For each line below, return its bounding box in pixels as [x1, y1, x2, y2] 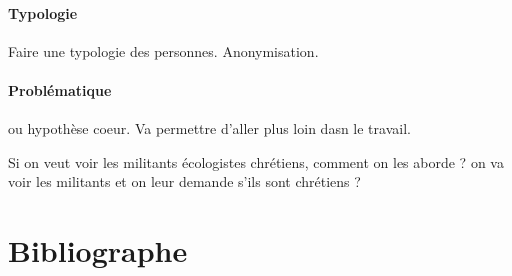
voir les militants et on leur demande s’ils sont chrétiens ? [8, 171, 361, 192]
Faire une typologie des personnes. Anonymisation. [8, 40, 319, 61]
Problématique [8, 79, 112, 100]
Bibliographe [8, 230, 188, 271]
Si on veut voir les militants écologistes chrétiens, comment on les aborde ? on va [8, 151, 504, 172]
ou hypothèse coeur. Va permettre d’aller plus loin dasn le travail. [8, 118, 411, 139]
